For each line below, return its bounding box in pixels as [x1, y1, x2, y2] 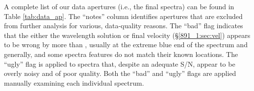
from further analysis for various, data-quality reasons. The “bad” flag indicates [4, 20, 243, 31]
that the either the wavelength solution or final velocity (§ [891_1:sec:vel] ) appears [4, 30, 251, 40]
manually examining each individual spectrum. [4, 77, 144, 88]
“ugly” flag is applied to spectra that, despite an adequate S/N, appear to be [4, 58, 235, 69]
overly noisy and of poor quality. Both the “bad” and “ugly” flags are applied [4, 68, 236, 78]
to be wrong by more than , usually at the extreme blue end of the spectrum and [4, 39, 248, 50]
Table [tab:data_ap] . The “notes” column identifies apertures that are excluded [4, 11, 243, 21]
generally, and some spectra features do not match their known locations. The [4, 49, 238, 59]
